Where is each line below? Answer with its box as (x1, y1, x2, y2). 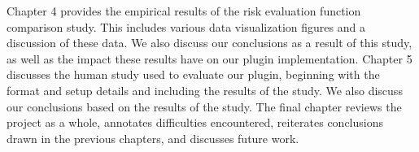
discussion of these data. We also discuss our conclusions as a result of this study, (7, 34, 412, 51)
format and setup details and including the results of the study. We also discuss (7, 81, 403, 98)
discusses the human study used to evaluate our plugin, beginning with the (7, 66, 380, 83)
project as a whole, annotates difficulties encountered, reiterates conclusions (7, 114, 383, 131)
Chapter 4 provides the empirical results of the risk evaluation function (7, 2, 361, 19)
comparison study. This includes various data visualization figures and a (7, 18, 365, 35)
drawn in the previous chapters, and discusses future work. (7, 129, 299, 146)
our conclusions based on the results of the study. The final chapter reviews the (7, 98, 402, 115)
